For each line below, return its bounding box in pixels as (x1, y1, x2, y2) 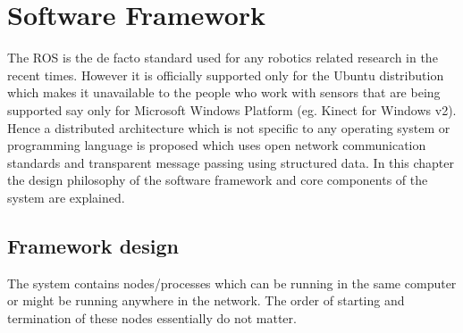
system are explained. (7, 187, 125, 206)
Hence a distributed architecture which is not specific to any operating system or (7, 118, 450, 137)
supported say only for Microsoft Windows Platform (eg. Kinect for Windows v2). (7, 100, 457, 119)
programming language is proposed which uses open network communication (7, 136, 426, 154)
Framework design (7, 231, 179, 259)
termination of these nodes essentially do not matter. (7, 308, 297, 327)
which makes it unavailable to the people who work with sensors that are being (7, 83, 441, 102)
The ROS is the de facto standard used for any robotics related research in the (7, 48, 438, 67)
